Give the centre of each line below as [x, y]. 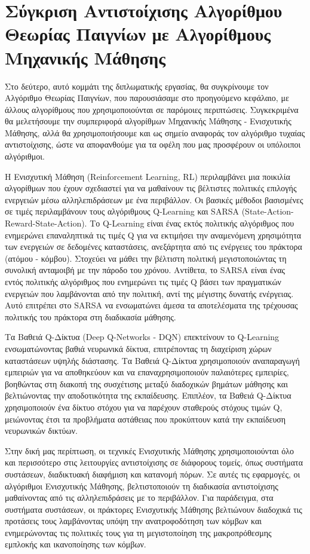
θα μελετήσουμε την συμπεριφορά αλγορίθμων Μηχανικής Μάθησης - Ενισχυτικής [148, 121]
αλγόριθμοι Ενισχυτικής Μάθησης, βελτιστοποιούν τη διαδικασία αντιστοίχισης [142, 486]
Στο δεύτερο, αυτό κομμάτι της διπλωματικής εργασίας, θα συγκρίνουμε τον [137, 86]
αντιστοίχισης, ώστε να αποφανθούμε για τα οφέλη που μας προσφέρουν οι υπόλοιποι [153, 144]
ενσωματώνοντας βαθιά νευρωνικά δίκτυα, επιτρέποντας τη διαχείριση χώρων [138, 348]
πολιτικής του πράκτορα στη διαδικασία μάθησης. [90, 316]
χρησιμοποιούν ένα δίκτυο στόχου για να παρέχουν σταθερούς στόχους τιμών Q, [144, 407]
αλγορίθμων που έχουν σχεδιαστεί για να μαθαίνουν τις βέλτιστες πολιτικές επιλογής [151, 188]
